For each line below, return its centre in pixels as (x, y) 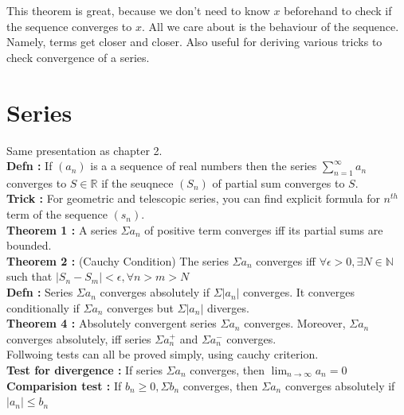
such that (29, 276)
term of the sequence (57, 214)
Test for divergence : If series (84, 370)
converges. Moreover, (295, 323)
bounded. (29, 245)
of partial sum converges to (278, 182)
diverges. (228, 307)
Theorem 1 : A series (62, 229)
